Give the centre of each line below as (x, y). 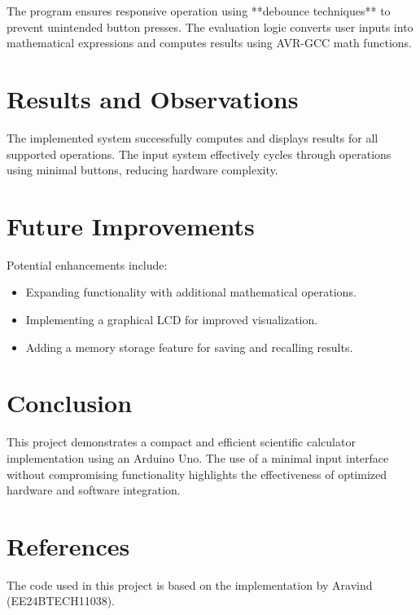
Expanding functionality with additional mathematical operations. (191, 292)
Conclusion (70, 403)
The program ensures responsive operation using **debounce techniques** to (199, 11)
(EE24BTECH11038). (61, 601)
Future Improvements (131, 225)
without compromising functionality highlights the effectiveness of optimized (197, 474)
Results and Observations (153, 98)
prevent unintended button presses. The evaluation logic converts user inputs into (210, 26)
